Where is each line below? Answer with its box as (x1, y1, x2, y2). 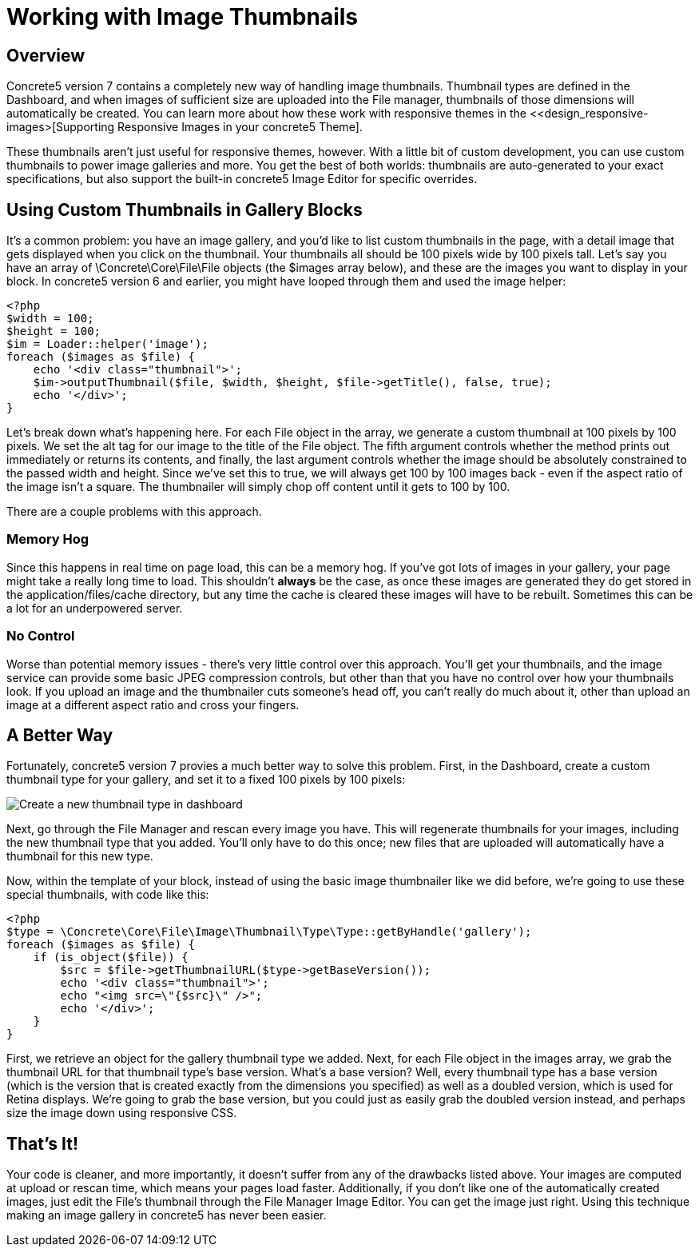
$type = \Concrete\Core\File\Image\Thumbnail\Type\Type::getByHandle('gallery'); (6, 925, 532, 939)
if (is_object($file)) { (33, 951, 189, 964)
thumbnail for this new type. (6, 849, 153, 864)
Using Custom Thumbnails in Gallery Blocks (6, 199, 363, 220)
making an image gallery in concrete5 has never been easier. (6, 1208, 327, 1223)
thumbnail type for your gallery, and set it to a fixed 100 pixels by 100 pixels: (6, 772, 406, 787)
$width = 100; (6, 312, 94, 325)
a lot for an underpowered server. (6, 601, 183, 615)
